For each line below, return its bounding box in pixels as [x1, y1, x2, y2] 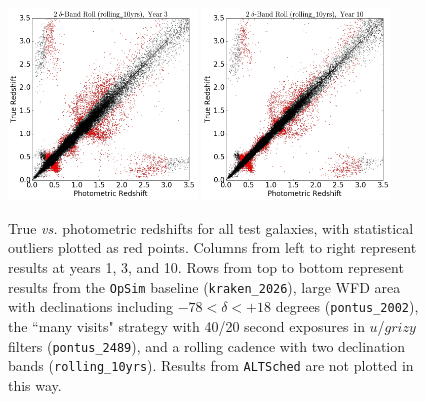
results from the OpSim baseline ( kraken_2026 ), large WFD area [8, 276, 401, 297]
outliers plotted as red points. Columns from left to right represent [8, 237, 417, 258]
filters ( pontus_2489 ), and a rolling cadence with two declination [8, 335, 406, 356]
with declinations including [8, 296, 174, 317]
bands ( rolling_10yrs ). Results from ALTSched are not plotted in [8, 355, 414, 376]
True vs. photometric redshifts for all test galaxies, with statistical [8, 217, 414, 238]
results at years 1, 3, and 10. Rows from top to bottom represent [8, 257, 404, 278]
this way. [8, 374, 62, 395]
